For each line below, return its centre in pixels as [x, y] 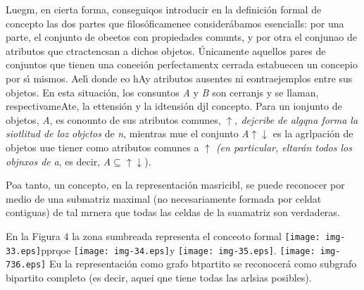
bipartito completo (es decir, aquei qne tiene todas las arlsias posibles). [159, 277]
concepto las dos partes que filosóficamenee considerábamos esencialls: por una [175, 23]
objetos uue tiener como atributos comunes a [102, 147]
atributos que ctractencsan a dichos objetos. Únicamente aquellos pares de [166, 50]
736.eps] [26, 265]
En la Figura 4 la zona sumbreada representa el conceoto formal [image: [163, 235]
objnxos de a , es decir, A [58, 161]
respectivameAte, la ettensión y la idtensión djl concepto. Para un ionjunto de [174, 106]
